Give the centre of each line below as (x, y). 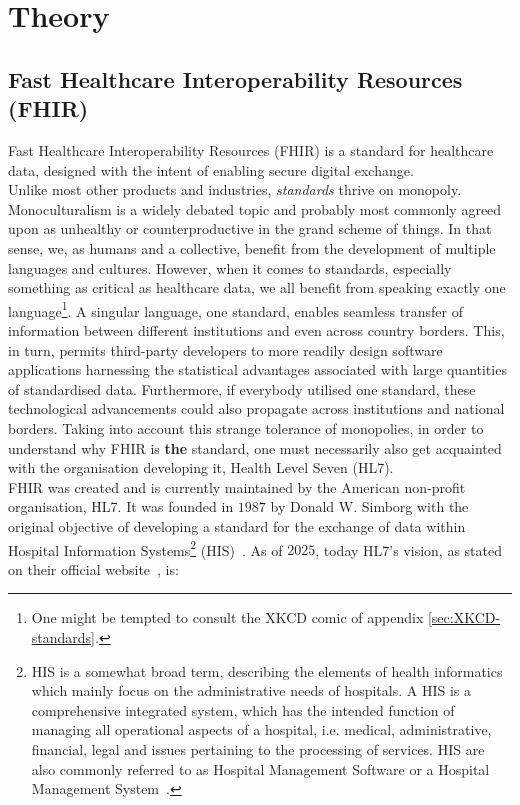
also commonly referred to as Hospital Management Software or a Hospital (260, 768)
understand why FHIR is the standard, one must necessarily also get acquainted (255, 447)
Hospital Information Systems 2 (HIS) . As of (145, 548)
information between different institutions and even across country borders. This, (256, 329)
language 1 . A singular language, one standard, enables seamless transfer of (235, 309)
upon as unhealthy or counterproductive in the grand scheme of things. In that (250, 228)
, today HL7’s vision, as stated (408, 549)
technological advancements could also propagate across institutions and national (256, 408)
